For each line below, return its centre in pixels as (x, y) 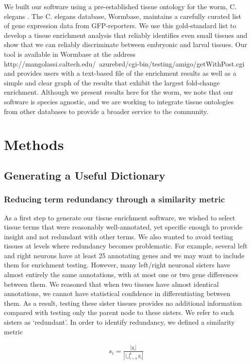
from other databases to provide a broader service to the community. (106, 111)
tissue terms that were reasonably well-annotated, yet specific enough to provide (123, 227)
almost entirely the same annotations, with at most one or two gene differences (121, 274)
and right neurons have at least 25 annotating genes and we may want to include (124, 255)
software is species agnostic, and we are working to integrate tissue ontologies (119, 101)
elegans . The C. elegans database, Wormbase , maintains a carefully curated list (123, 16)
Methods (34, 144)
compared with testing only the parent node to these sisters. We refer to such (119, 312)
